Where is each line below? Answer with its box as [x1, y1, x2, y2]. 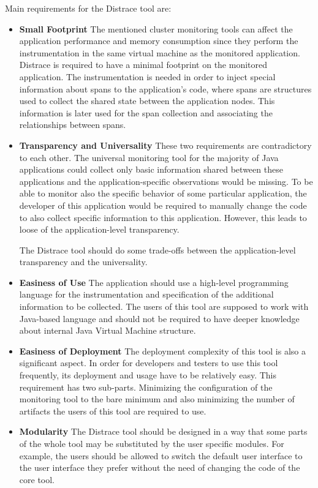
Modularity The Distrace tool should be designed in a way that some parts [19, 425, 308, 438]
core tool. [19, 473, 55, 486]
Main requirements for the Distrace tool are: [5, 2, 172, 14]
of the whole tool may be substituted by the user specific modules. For [19, 437, 284, 449]
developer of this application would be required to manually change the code [19, 198, 307, 211]
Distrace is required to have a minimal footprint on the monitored [19, 58, 268, 71]
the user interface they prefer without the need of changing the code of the [19, 461, 300, 474]
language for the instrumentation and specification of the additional [19, 288, 274, 301]
